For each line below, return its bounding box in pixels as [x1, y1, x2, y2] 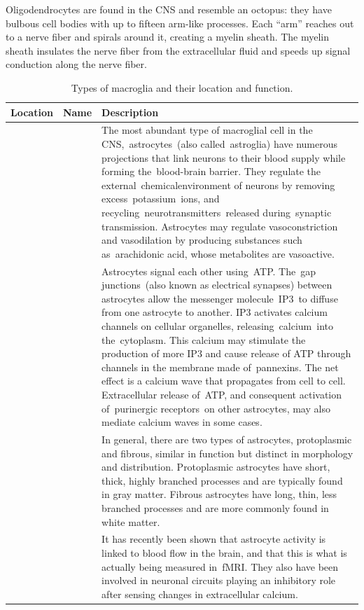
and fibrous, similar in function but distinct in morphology [101, 445, 353, 460]
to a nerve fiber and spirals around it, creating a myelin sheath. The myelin [6, 29, 330, 44]
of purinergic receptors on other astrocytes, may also [101, 401, 330, 415]
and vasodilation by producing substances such [101, 233, 302, 247]
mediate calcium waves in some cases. [101, 415, 262, 429]
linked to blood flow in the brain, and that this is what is [101, 545, 347, 560]
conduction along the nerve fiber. [6, 57, 147, 71]
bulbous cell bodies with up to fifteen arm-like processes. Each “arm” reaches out [6, 15, 354, 30]
